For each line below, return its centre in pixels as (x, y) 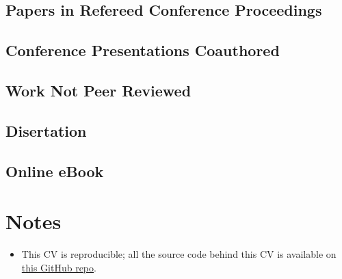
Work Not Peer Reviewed (98, 90)
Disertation (46, 130)
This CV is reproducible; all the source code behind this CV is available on (179, 254)
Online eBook (55, 171)
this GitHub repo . (59, 267)
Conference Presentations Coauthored (143, 50)
